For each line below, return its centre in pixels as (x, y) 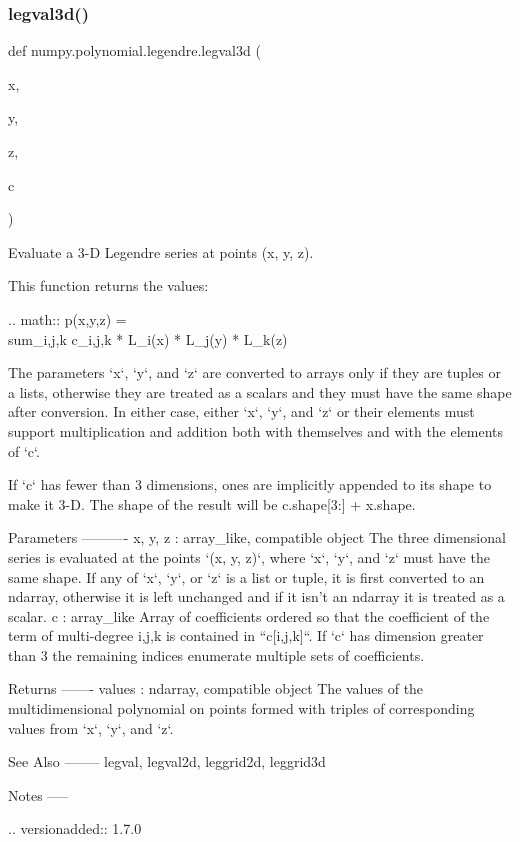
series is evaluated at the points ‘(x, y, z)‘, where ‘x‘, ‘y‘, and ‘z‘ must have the (249, 556)
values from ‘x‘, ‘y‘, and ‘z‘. (91, 727)
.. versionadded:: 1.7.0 (75, 828)
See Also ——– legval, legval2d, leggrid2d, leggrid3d (167, 761)
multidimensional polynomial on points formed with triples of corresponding (241, 708)
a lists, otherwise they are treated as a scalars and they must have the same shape (260, 391)
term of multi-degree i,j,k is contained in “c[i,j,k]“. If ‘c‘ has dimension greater (246, 635)
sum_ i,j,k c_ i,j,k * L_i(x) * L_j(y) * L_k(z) (148, 338)
